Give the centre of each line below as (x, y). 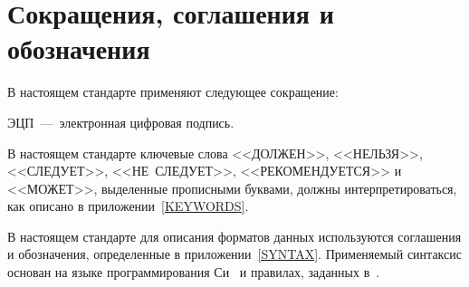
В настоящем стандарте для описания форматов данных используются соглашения (234, 236)
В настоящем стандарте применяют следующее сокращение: (173, 92)
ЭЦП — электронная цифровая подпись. (121, 122)
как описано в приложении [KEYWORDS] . (128, 206)
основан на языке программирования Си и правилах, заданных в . (194, 272)
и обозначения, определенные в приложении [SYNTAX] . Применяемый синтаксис (234, 254)
